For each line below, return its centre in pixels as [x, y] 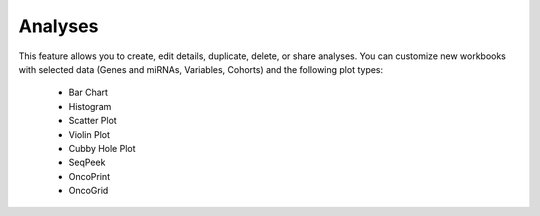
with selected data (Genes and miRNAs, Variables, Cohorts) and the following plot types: [201, 69]
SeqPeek [87, 162]
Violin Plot [89, 134]
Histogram [90, 106]
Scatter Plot [92, 121]
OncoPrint [89, 176]
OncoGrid [88, 191]
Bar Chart [88, 92]
